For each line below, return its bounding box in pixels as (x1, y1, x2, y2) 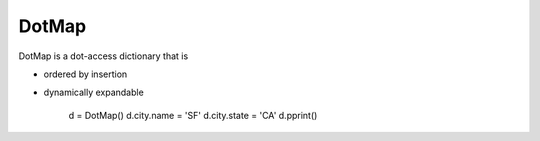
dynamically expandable (43, 86, 144, 99)
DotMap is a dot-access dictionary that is (18, 50, 189, 62)
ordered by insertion (43, 68, 128, 80)
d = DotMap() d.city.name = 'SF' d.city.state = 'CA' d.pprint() (68, 109, 318, 121)
